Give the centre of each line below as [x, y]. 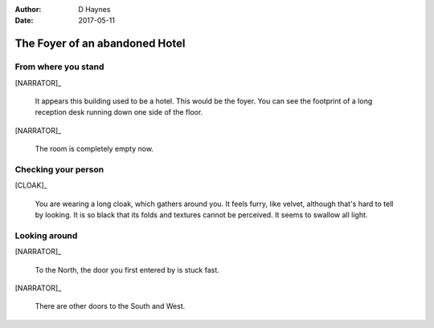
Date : [24, 21]
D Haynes [94, 9]
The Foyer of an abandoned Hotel [100, 44]
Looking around [46, 235]
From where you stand [59, 67]
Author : [28, 9]
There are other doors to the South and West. [110, 306]
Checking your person [59, 169]
